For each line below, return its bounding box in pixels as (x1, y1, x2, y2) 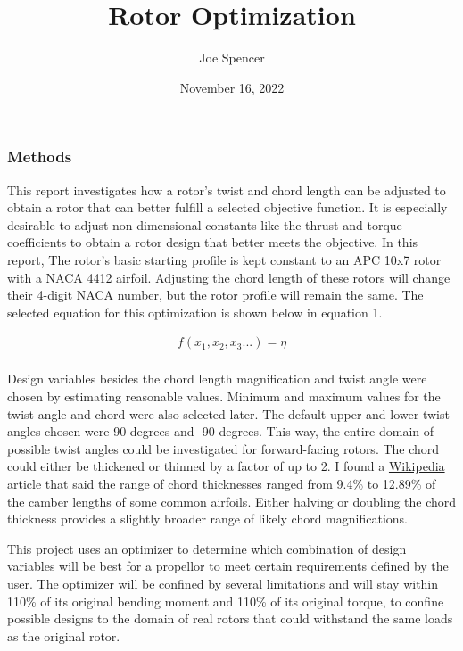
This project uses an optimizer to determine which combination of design (7, 539, 407, 557)
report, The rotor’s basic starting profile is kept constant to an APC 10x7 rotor (7, 250, 442, 268)
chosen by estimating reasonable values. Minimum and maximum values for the (7, 387, 441, 406)
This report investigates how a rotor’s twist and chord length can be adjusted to (7, 180, 446, 199)
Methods (7, 145, 72, 168)
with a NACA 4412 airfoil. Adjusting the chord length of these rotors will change (7, 268, 451, 286)
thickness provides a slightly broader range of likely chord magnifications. (7, 509, 408, 528)
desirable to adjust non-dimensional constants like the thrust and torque (7, 215, 402, 234)
